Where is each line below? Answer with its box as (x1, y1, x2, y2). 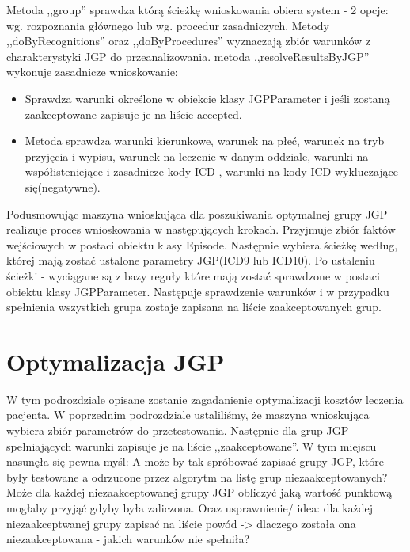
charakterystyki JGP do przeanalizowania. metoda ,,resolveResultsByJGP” (6, 48, 370, 64)
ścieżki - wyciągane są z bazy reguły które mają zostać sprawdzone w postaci (6, 267, 380, 284)
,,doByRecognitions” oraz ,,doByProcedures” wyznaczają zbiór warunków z (6, 32, 371, 49)
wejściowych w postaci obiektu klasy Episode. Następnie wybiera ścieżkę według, (6, 236, 398, 253)
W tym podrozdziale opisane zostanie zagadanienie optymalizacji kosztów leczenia (6, 390, 404, 407)
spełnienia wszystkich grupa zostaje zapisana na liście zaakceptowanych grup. (6, 299, 382, 315)
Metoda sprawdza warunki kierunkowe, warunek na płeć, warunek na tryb (25, 132, 385, 149)
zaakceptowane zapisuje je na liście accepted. (25, 105, 242, 122)
